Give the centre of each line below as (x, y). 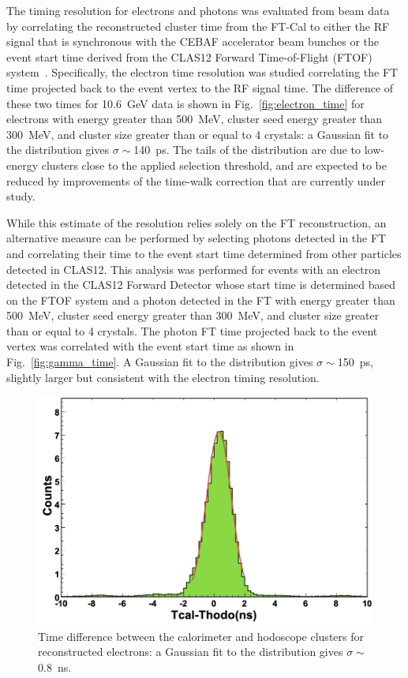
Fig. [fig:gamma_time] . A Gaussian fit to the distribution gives (160, 362)
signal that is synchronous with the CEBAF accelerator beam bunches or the (193, 41)
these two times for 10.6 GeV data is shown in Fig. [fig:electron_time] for (185, 103)
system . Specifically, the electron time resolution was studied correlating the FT (202, 72)
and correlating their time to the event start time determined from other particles (204, 253)
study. (21, 196)
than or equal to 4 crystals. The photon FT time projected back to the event (192, 330)
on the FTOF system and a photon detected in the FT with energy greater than (201, 300)
